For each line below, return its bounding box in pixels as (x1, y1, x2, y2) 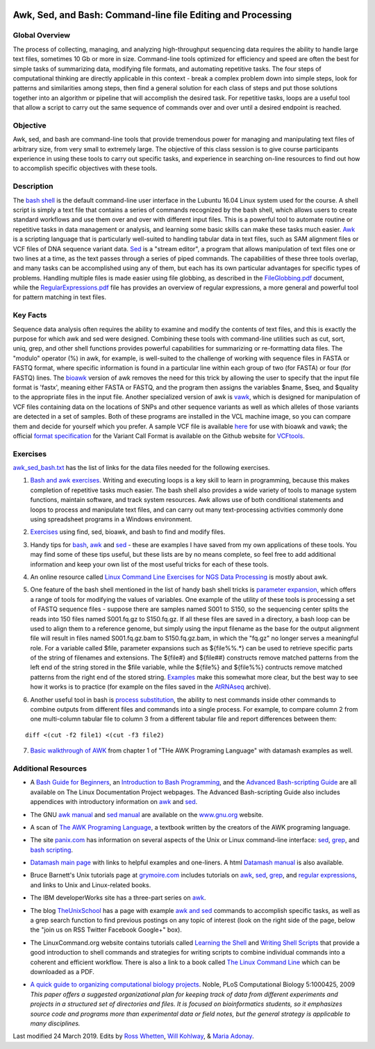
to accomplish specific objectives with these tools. (12, 164, 158, 173)
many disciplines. (30, 1019, 81, 1027)
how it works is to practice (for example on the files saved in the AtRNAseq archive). (30, 682, 271, 691)
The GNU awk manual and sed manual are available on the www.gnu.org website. (30, 810, 264, 819)
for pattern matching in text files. (12, 293, 107, 301)
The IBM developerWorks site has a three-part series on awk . (30, 893, 206, 902)
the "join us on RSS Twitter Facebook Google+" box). (30, 925, 182, 934)
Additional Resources (12, 764, 87, 773)
